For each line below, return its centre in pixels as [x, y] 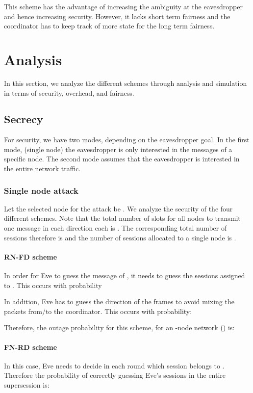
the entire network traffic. [42, 169]
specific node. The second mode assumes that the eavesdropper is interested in [122, 159]
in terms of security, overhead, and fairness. [69, 92]
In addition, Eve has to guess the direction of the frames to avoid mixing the [119, 301]
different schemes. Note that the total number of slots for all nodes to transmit [122, 218]
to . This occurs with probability [53, 285]
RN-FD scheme [31, 256]
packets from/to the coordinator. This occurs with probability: [98, 311]
